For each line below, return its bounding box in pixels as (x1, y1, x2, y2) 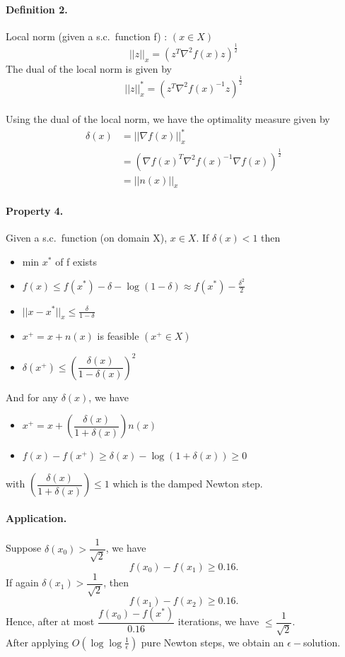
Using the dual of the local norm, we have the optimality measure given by (6, 112, 330, 126)
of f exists (55, 254, 98, 268)
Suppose (6, 540, 42, 555)
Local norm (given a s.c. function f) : (6, 28, 168, 43)
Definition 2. (6, 1, 68, 16)
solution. (303, 634, 341, 649)
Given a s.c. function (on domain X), (6, 230, 168, 245)
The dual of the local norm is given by (6, 61, 172, 76)
